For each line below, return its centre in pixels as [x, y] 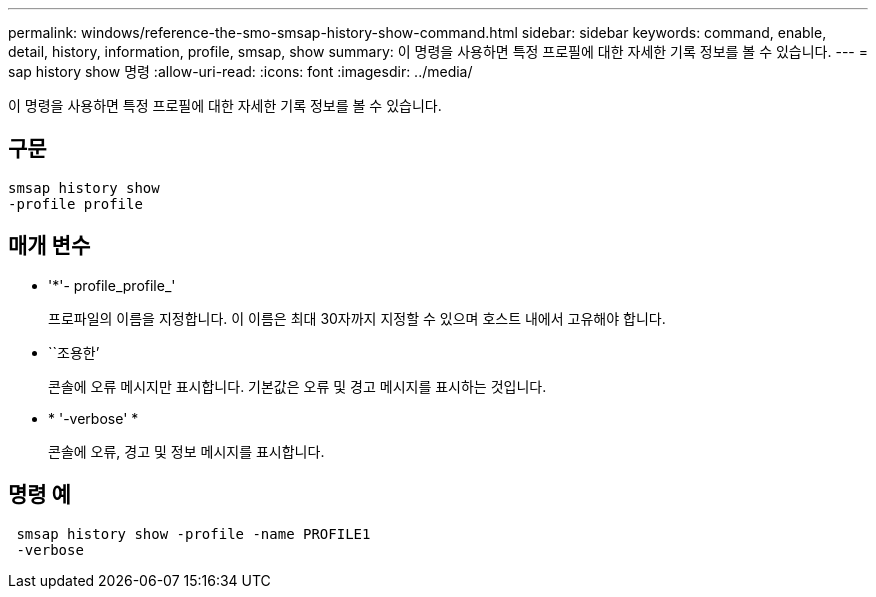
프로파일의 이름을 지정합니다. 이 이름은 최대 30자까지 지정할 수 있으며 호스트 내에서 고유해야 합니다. [357, 318]
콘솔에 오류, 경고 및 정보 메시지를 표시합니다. [186, 451]
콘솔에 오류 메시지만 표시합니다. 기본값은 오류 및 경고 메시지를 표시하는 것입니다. [297, 386]
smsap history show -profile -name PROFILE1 [193, 533]
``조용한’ [74, 352]
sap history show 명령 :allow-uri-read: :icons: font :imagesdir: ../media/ [240, 71]
